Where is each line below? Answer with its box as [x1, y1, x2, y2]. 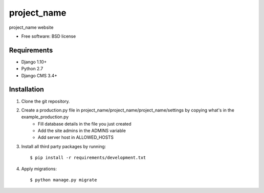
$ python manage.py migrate [30, 177, 97, 183]
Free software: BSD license [21, 33, 76, 39]
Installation [9, 86, 44, 94]
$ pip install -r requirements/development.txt [30, 155, 146, 161]
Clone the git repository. [21, 98, 70, 104]
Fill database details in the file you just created [38, 121, 132, 127]
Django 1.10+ [21, 59, 47, 64]
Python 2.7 [21, 66, 44, 72]
